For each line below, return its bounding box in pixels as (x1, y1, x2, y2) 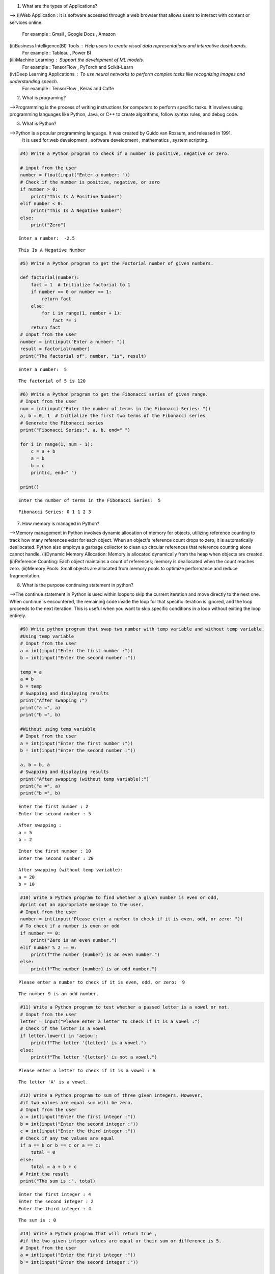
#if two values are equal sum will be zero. (20, 1100, 133, 1105)
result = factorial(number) (20, 346, 90, 352)
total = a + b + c (31, 1164, 77, 1170)
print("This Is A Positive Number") (31, 194, 122, 199)
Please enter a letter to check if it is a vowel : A (18, 1068, 155, 1073)
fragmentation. (9, 572, 41, 578)
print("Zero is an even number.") (31, 938, 117, 943)
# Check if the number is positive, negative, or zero (20, 179, 160, 185)
